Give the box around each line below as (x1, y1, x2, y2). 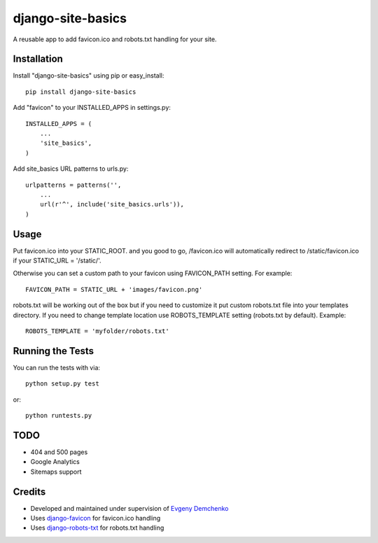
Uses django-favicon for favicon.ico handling (30, 514, 161, 523)
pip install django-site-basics (25, 87, 136, 96)
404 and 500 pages (30, 448, 88, 456)
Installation (13, 53, 63, 65)
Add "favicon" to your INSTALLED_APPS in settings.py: (13, 104, 171, 112)
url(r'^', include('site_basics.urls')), (39, 200, 185, 209)
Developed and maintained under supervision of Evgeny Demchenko (30, 504, 229, 512)
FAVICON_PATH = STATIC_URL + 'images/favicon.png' (25, 285, 203, 293)
